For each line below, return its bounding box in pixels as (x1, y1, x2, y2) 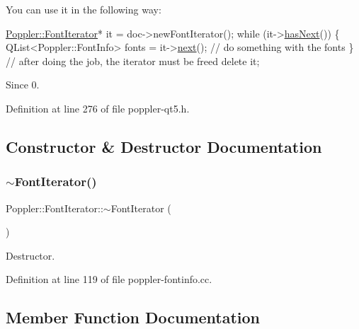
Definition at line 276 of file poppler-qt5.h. (6, 100, 190, 115)
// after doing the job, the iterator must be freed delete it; (6, 53, 260, 68)
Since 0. (6, 77, 40, 92)
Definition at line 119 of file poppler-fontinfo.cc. (6, 272, 212, 287)
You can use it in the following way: (6, 2, 161, 16)
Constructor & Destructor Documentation (6, 135, 322, 157)
